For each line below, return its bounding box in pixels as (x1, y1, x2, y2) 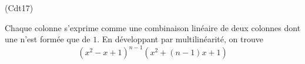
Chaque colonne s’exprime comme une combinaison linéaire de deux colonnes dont (5, 21, 301, 33)
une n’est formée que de (5, 33, 91, 45)
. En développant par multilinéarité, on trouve (97, 33, 263, 45)
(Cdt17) (5, 2, 33, 14)
